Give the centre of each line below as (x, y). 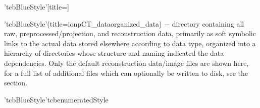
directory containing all (208, 23)
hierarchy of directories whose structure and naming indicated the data (114, 53)
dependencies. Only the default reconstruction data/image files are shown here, (126, 63)
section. (16, 83)
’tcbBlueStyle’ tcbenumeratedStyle (56, 99)
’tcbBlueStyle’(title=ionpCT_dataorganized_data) (83, 23)
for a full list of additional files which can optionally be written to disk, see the (126, 73)
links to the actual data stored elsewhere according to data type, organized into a (130, 43)
